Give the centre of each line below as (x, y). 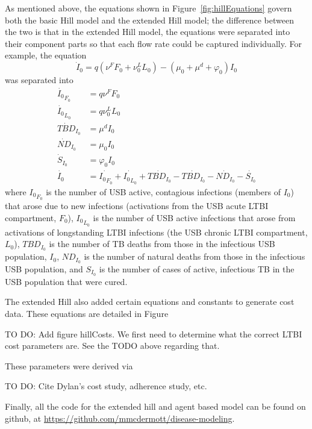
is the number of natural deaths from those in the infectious (195, 256)
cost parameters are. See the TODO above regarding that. (112, 346)
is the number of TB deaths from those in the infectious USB (162, 244)
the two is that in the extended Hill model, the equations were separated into (148, 32)
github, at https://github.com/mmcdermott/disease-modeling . (120, 418)
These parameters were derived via (69, 365)
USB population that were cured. (66, 281)
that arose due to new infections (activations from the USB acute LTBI (137, 206)
